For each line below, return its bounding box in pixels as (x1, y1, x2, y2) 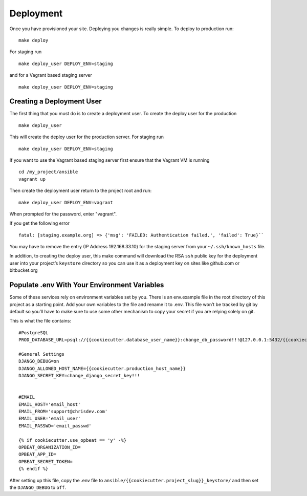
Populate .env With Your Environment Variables (9, 281, 164, 289)
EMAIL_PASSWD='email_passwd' (18, 423, 92, 428)
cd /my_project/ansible (18, 169, 78, 175)
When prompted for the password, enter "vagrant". (9, 210, 117, 217)
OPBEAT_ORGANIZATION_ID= (18, 444, 81, 450)
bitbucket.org (9, 267, 38, 273)
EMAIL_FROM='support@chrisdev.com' (18, 408, 108, 415)
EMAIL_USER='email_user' (18, 416, 81, 422)
